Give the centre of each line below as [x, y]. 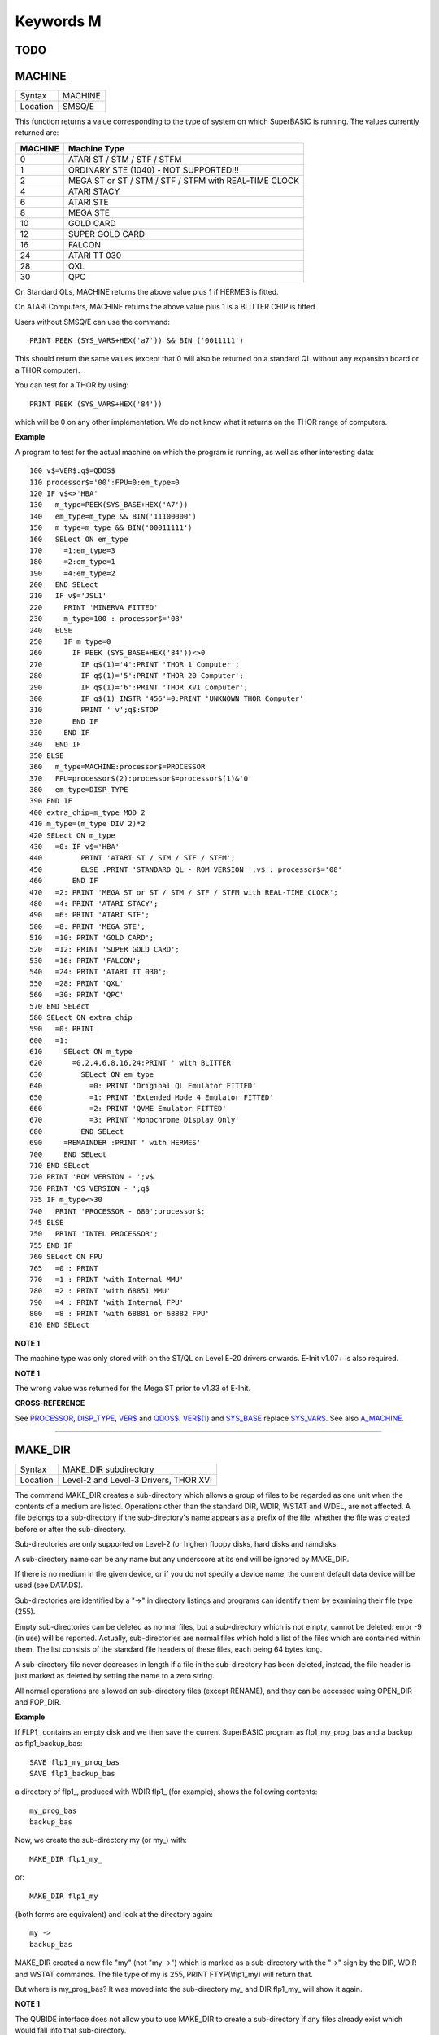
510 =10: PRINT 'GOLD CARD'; [92, 938]
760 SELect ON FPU [66, 1257]
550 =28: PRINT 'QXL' [77, 983]
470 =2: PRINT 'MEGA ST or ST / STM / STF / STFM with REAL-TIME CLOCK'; [184, 892]
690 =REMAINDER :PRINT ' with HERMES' [115, 1143]
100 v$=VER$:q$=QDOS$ [72, 471]
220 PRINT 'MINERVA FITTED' [94, 607]
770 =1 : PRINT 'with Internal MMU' [107, 1279]
